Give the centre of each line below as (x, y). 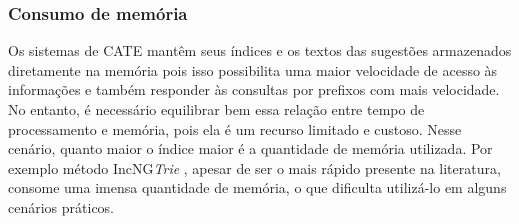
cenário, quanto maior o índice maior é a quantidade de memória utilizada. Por (250, 148)
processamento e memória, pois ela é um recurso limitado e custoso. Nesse (235, 128)
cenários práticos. (61, 206)
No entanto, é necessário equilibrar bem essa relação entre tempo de (216, 109)
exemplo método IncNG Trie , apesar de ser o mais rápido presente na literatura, (254, 167)
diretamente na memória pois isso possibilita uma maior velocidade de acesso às (253, 69)
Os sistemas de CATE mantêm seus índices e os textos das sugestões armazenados (260, 50)
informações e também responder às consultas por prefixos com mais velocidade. (254, 89)
